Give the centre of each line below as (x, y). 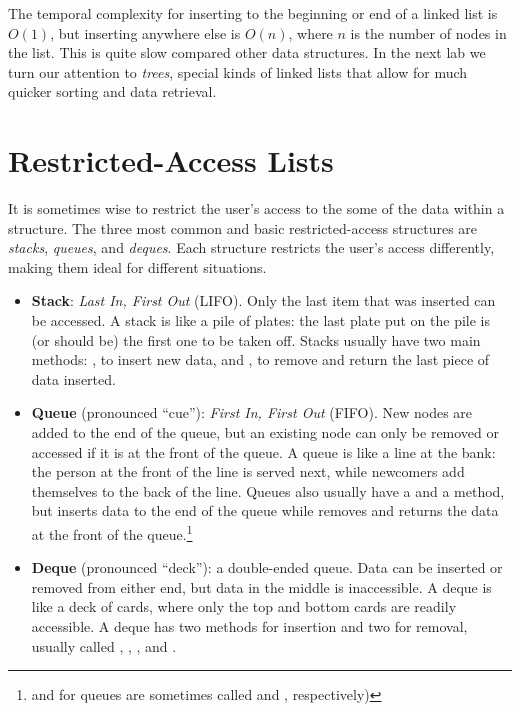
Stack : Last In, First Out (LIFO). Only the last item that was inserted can (263, 300)
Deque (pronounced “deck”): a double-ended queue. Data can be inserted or (267, 567)
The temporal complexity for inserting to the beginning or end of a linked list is (253, 13)
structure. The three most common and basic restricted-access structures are (243, 227)
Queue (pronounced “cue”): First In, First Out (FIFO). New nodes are (252, 412)
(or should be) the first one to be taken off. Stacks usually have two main (256, 339)
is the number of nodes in (428, 32)
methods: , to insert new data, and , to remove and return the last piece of (260, 359)
